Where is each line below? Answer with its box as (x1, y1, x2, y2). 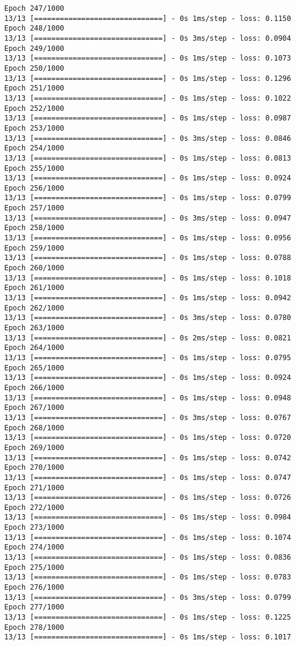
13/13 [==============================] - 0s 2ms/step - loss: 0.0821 (4, 333, 291, 342)
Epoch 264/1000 (4, 343, 65, 352)
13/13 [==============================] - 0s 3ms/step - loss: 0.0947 (4, 213, 291, 222)
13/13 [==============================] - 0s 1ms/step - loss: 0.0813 (4, 153, 291, 162)
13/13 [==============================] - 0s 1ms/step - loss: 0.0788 (4, 253, 291, 262)
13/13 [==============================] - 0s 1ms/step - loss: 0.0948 (4, 393, 291, 402)
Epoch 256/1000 (4, 183, 65, 192)
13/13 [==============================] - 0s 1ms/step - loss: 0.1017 (4, 633, 291, 642)
